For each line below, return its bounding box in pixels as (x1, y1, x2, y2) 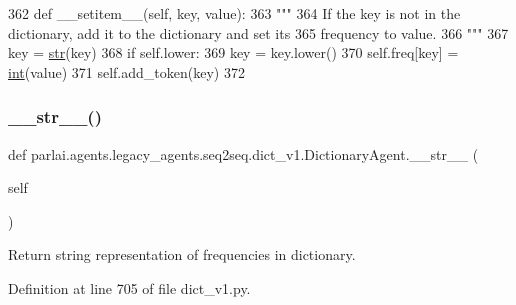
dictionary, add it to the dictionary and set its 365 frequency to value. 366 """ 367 (8, 22, 509, 43)
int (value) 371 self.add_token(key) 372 (8, 61, 245, 82)
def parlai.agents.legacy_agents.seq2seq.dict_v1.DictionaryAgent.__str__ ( (8, 143, 479, 164)
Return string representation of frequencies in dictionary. (8, 244, 356, 265)
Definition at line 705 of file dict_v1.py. (8, 277, 251, 298)
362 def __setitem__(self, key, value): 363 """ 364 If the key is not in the (8, 3, 461, 23)
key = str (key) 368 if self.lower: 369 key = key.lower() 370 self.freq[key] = (8, 42, 459, 63)
